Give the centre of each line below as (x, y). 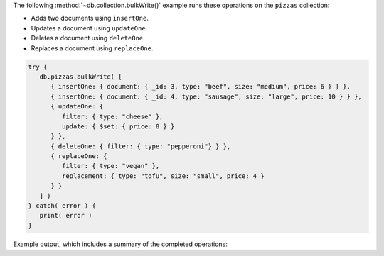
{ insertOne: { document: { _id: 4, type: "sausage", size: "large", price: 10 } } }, (206, 96)
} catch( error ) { (62, 206)
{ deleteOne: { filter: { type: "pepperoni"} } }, (141, 146)
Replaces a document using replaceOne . (92, 48)
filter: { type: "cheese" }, (112, 116)
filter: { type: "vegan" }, (111, 166)
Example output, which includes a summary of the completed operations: (120, 244)
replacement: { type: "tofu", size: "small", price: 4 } (163, 176)
